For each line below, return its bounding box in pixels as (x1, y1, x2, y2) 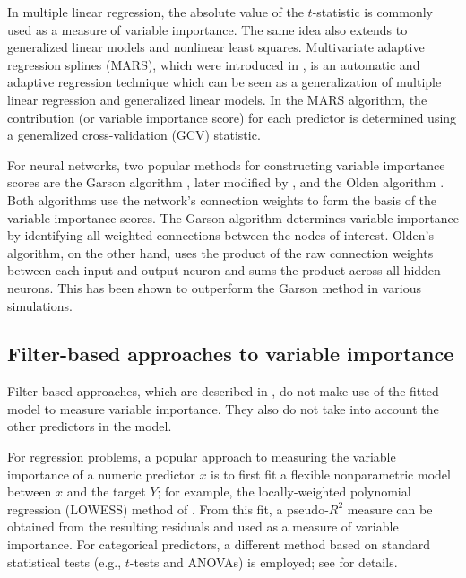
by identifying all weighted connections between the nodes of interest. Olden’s (7, 226, 434, 245)
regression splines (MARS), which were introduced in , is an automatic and (7, 55, 420, 73)
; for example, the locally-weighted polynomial (157, 482, 411, 501)
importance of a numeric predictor (7, 464, 195, 483)
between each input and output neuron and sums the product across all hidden (7, 261, 441, 280)
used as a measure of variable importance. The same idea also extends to (7, 20, 408, 39)
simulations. (7, 296, 73, 315)
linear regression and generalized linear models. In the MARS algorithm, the (7, 90, 427, 108)
